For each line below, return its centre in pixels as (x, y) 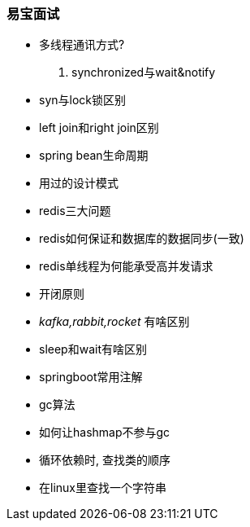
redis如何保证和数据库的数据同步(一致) (142, 239)
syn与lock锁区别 (82, 100)
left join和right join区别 (99, 128)
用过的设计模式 (79, 183)
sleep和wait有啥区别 (93, 349)
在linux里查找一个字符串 (103, 488)
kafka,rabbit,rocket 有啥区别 (114, 322)
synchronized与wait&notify (144, 72)
